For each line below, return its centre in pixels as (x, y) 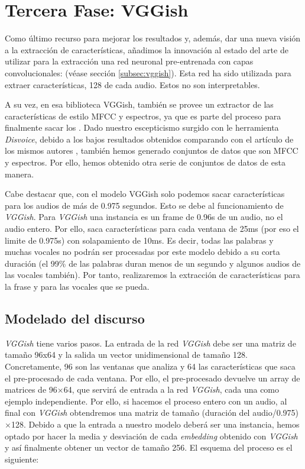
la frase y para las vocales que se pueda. (77, 286)
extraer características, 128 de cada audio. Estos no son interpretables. (132, 84)
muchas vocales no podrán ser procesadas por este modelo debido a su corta (142, 252)
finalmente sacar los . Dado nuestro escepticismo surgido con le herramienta (142, 127)
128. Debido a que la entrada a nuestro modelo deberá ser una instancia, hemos (155, 424)
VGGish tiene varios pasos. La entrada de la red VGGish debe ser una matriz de (150, 343)
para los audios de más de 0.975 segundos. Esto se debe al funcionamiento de (144, 205)
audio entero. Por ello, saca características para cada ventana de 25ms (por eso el (152, 229)
